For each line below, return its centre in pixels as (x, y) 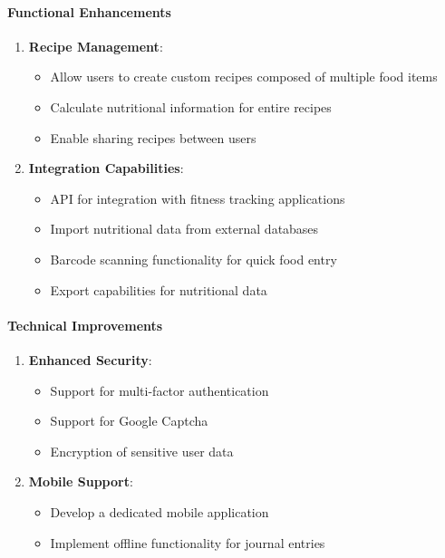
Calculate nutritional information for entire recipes (191, 106)
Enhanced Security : (90, 359)
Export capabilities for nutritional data (159, 289)
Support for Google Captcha (129, 421)
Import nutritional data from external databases (184, 229)
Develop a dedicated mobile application (160, 511)
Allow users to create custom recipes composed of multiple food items (244, 77)
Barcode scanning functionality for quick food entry (193, 259)
